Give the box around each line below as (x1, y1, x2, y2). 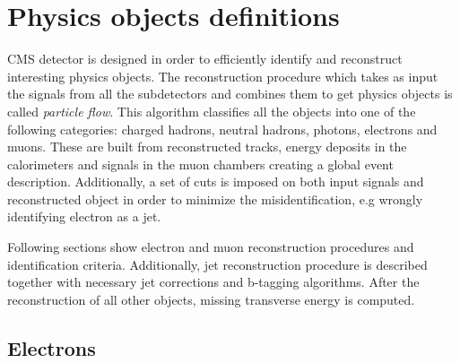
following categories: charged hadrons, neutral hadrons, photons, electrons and (7, 119, 438, 138)
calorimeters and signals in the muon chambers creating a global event (7, 154, 394, 173)
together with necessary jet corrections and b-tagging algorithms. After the (7, 272, 420, 291)
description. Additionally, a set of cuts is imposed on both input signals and (7, 172, 424, 191)
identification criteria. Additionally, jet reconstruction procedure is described (7, 255, 428, 273)
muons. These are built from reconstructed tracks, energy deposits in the (7, 137, 407, 156)
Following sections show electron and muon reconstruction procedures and (7, 238, 414, 256)
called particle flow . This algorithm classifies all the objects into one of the (7, 101, 416, 120)
